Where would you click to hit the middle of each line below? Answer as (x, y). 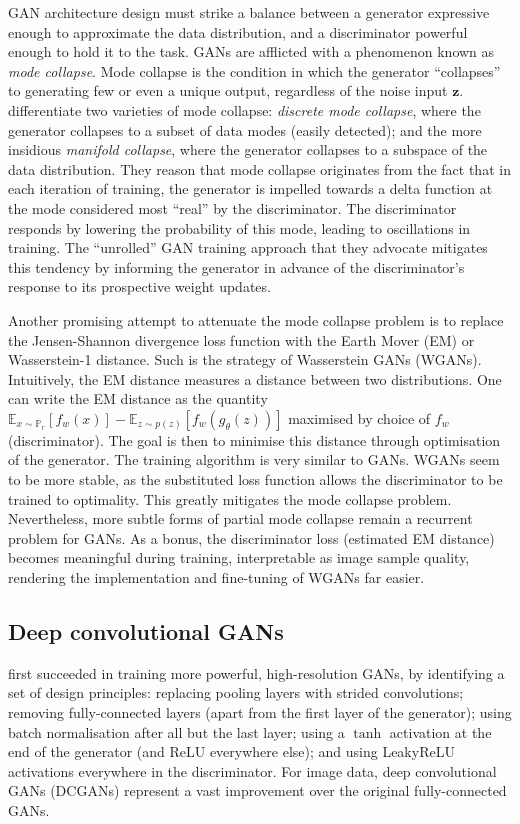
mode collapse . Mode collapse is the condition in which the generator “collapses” (254, 70)
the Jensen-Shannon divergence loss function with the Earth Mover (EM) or (241, 339)
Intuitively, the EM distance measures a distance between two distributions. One (255, 378)
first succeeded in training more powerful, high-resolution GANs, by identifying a (256, 672)
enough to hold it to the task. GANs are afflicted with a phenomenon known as (251, 51)
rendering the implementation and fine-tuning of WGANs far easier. (216, 577)
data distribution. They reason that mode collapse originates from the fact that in (259, 168)
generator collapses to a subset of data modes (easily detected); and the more (245, 129)
